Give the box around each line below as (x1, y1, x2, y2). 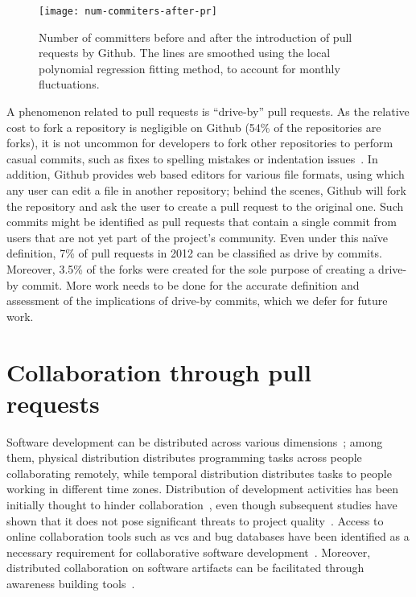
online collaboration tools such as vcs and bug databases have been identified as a (6, 528, 410, 545)
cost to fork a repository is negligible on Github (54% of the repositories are (6, 118, 381, 135)
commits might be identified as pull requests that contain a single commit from (6, 213, 397, 230)
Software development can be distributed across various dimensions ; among (6, 433, 383, 450)
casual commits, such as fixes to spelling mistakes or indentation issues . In (6, 150, 378, 167)
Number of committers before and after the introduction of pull (39, 28, 352, 45)
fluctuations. (39, 76, 100, 93)
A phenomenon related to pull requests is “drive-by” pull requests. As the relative (6, 103, 410, 120)
